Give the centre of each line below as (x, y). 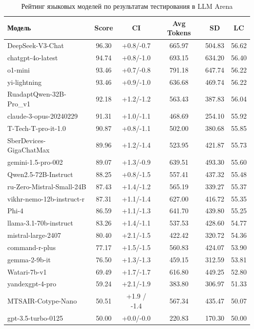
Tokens (179, 33)
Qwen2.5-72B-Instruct (40, 174)
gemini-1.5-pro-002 (35, 162)
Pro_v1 (19, 103)
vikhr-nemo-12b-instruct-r (46, 198)
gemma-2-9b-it (29, 259)
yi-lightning (25, 82)
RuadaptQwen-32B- (37, 94)
